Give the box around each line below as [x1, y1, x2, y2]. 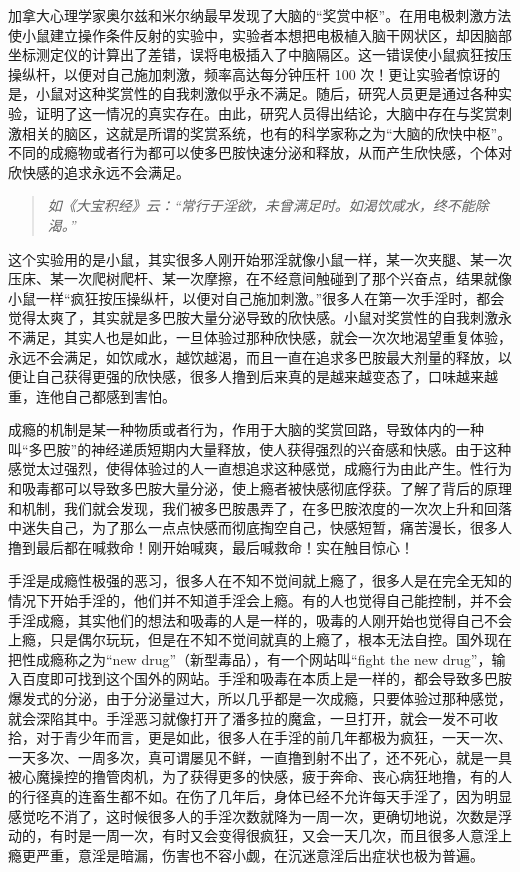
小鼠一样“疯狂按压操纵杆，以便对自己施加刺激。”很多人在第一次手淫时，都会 [8, 287, 505, 308]
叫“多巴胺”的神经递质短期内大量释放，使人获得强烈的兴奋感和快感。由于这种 [8, 438, 512, 459]
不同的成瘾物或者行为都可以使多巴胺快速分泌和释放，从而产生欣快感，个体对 [8, 142, 512, 163]
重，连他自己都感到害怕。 [8, 385, 176, 406]
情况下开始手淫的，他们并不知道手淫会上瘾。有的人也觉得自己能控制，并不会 [8, 590, 512, 611]
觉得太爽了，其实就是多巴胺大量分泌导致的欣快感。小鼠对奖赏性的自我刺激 [8, 307, 498, 328]
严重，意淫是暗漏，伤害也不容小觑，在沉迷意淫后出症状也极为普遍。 [35, 844, 484, 865]
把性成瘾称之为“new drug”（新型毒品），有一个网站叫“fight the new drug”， [8, 648, 492, 669]
